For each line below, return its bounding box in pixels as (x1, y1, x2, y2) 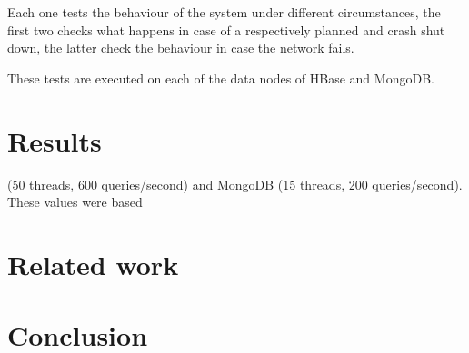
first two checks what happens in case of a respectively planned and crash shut (7, 20, 445, 39)
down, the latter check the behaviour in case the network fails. (7, 38, 354, 57)
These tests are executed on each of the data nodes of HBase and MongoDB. (7, 68, 434, 87)
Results (7, 122, 102, 159)
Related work (7, 245, 179, 282)
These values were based (7, 192, 143, 211)
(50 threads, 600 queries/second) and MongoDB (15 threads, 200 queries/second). (7, 174, 463, 193)
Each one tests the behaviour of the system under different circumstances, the (7, 3, 441, 21)
